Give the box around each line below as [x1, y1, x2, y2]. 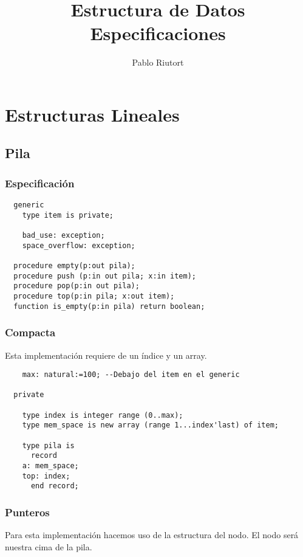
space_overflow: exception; [22, 241, 135, 250]
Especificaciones [90, 21, 226, 46]
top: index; [22, 471, 70, 480]
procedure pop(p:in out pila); [13, 282, 140, 291]
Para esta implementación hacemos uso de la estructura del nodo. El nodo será [5, 528, 299, 541]
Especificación [5, 175, 75, 190]
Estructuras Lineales [5, 102, 180, 126]
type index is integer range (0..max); [22, 410, 183, 420]
